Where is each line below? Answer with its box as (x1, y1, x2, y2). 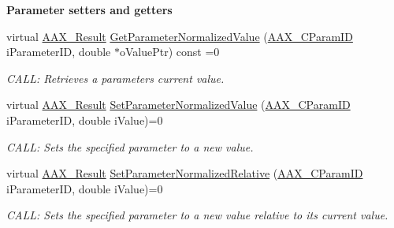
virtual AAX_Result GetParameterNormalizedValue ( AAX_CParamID (6, 28, 353, 44)
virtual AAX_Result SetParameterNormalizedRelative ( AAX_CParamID (6, 165, 363, 181)
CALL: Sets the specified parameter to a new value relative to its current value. (6, 207, 388, 223)
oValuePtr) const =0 (119, 43, 220, 60)
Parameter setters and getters (6, 2, 173, 17)
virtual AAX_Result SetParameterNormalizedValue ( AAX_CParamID (6, 96, 351, 113)
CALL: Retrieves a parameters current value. (6, 69, 225, 86)
